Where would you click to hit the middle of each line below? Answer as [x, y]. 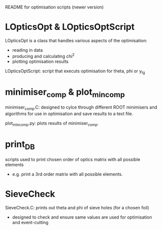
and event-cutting [30, 222]
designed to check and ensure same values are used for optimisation [82, 217]
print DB [20, 145]
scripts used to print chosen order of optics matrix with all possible [73, 160]
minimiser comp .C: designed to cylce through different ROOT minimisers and [81, 108]
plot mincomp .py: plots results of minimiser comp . [52, 124]
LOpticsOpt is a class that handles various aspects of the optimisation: [76, 40]
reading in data [27, 50]
